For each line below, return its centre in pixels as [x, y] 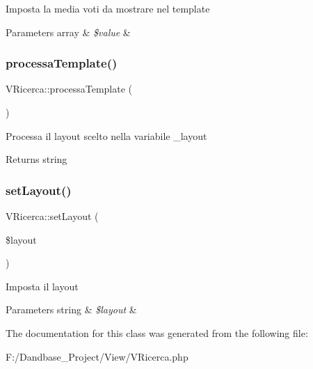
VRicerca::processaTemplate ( [69, 89]
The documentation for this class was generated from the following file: [157, 332]
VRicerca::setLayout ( [52, 216]
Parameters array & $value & [68, 32]
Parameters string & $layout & [71, 309]
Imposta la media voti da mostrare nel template [108, 8]
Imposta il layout [42, 286]
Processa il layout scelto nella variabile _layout [106, 135]
